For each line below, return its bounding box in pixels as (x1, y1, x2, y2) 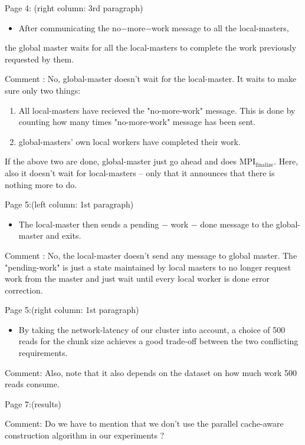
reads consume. (5, 378, 60, 390)
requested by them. (5, 52, 74, 65)
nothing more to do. (5, 178, 77, 190)
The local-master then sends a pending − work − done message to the (18, 217, 274, 230)
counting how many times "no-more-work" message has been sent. (18, 116, 256, 128)
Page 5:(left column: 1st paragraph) (5, 198, 134, 210)
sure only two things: (5, 84, 81, 96)
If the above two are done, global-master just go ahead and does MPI (5, 155, 256, 167)
